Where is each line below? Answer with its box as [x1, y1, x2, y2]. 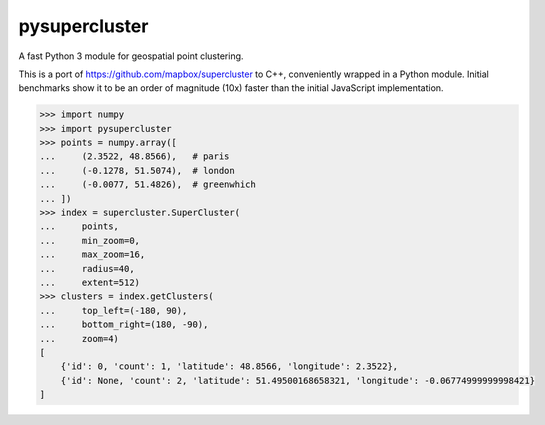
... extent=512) [39, 277, 140, 288]
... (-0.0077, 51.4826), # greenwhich [39, 179, 257, 190]
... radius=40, [39, 263, 135, 274]
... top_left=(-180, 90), [39, 305, 188, 316]
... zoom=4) [39, 333, 120, 344]
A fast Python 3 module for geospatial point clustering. [18, 50, 244, 62]
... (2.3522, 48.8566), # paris [39, 151, 230, 162]
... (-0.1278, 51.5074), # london [39, 165, 235, 176]
